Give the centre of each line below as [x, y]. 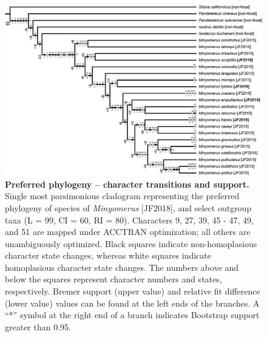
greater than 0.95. [38, 326]
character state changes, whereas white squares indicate [108, 255]
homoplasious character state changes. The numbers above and [122, 267]
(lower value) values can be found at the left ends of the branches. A [132, 303]
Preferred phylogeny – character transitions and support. [127, 184]
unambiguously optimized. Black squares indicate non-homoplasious [131, 243]
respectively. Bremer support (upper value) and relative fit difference [133, 291]
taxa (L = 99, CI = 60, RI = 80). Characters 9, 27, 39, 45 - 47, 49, [129, 220]
